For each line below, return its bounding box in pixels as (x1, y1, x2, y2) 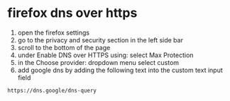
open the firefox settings (17, 28, 90, 37)
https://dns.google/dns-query (7, 87, 97, 94)
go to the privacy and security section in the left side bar (17, 35, 183, 44)
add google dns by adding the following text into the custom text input (17, 66, 223, 74)
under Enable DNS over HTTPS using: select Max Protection (17, 51, 194, 59)
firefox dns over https (7, 5, 138, 21)
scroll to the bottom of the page (17, 43, 111, 52)
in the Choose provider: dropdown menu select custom (17, 58, 180, 66)
